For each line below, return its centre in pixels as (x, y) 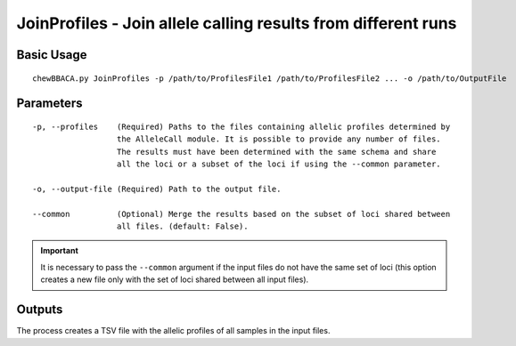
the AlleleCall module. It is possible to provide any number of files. (278, 139)
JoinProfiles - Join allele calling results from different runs (237, 23)
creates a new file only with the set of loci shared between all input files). (175, 279)
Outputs (40, 310)
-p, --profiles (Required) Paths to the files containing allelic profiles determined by (242, 126)
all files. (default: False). (182, 226)
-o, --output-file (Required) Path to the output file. (157, 189)
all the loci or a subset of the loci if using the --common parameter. (278, 164)
